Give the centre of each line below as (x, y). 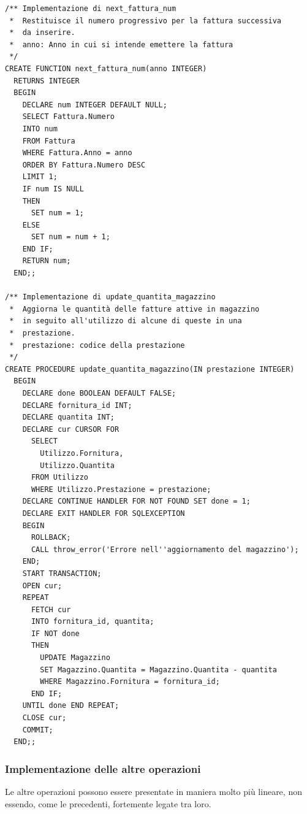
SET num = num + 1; (70, 237)
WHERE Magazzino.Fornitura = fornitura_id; (130, 682)
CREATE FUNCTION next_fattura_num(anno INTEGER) (106, 68)
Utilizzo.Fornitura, (82, 453)
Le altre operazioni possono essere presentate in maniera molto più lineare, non (153, 792)
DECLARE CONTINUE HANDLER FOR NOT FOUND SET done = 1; (136, 501)
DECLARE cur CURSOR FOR (71, 429)
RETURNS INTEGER (47, 81)
